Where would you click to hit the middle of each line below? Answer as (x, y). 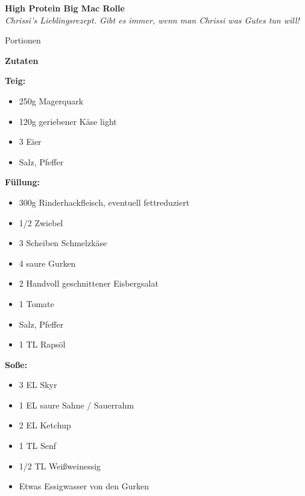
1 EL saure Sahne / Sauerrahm (77, 405)
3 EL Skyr (38, 385)
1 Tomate (36, 303)
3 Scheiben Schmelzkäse (63, 243)
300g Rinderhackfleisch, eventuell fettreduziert (104, 202)
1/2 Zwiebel (41, 222)
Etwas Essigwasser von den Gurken (84, 486)
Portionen (23, 40)
